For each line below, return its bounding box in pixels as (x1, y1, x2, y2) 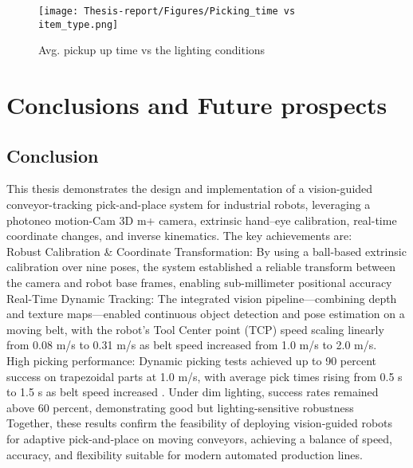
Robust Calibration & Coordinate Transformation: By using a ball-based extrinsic (6, 242, 407, 259)
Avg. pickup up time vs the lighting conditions (38, 41, 265, 58)
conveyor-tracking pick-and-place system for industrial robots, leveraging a (6, 196, 371, 213)
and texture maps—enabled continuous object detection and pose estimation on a (6, 305, 405, 322)
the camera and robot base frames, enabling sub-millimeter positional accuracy (6, 274, 392, 291)
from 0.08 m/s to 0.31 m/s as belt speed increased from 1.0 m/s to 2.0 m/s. (6, 336, 377, 353)
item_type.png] (38, 18, 119, 30)
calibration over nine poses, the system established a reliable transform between (6, 258, 395, 275)
